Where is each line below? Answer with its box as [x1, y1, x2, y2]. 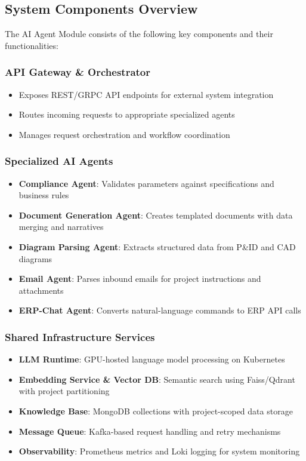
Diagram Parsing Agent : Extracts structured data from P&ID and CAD [18, 240, 296, 253]
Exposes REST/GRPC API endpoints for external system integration [18, 88, 274, 100]
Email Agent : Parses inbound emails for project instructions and [18, 272, 261, 285]
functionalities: [5, 39, 58, 51]
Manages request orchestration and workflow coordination [18, 128, 230, 140]
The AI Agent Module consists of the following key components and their [5, 27, 273, 40]
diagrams [18, 252, 52, 265]
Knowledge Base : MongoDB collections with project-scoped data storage [18, 404, 293, 417]
